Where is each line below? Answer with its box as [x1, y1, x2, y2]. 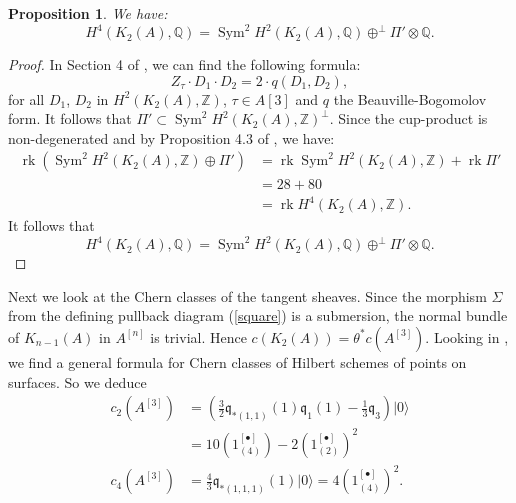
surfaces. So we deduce [8, 371, 147, 392]
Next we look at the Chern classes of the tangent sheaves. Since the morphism [8, 285, 487, 306]
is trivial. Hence [150, 326, 247, 347]
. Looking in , [425, 326, 509, 347]
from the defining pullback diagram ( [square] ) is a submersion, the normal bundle [8, 305, 508, 326]
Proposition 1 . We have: [8, 3, 168, 23]
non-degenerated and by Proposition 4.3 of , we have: [8, 127, 335, 148]
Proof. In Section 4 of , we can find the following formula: [8, 54, 361, 75]
